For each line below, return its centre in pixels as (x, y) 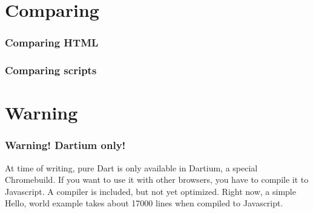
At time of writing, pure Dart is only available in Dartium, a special (131, 167)
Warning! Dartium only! (65, 145)
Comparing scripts (51, 70)
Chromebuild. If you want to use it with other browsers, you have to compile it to (157, 180)
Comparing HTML (52, 43)
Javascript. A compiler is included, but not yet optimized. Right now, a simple (150, 191)
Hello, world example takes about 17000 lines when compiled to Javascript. (144, 203)
